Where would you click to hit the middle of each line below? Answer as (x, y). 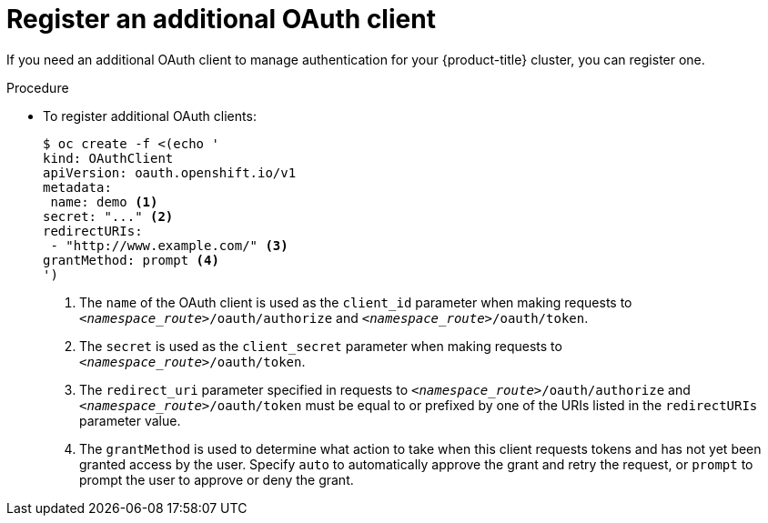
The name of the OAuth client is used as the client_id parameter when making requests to (356, 302)
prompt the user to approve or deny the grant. (217, 479)
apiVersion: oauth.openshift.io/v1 (170, 172)
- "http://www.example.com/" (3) (169, 245)
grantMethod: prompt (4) (131, 260)
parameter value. (130, 420)
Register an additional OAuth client (221, 19)
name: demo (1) (104, 201)
